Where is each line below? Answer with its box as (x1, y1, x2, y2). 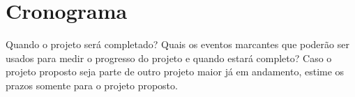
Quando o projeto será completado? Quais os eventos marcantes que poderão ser (6, 37, 349, 52)
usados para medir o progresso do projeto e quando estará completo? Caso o (6, 50, 332, 65)
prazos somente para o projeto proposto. (6, 77, 178, 92)
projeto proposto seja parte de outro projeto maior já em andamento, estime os (6, 64, 345, 79)
